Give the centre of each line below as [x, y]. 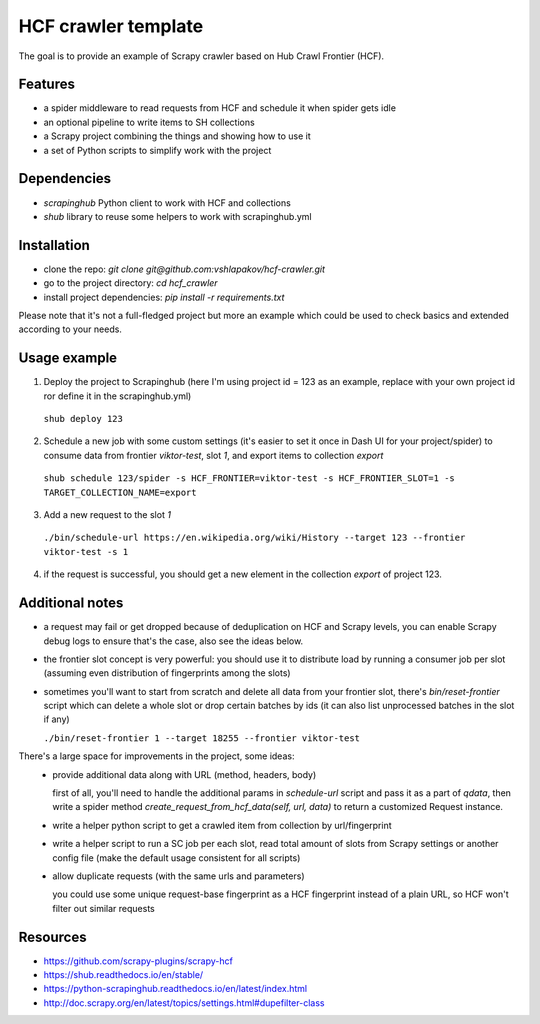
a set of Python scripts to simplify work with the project [157, 150]
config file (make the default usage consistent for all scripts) [176, 857]
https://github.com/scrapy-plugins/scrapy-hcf [138, 961]
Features [46, 84]
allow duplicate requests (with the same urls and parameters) [178, 876]
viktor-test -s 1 [86, 551]
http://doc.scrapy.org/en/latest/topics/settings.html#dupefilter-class [184, 1002]
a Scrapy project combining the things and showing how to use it [177, 136]
